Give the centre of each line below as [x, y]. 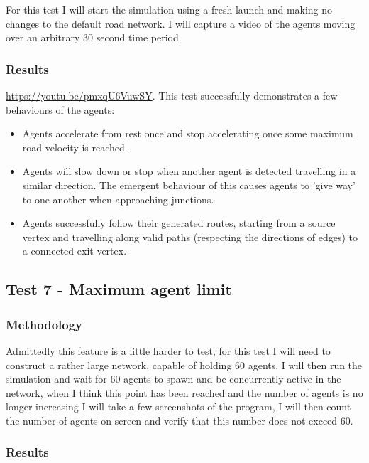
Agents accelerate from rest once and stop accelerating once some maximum [188, 133]
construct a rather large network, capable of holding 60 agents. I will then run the [184, 364]
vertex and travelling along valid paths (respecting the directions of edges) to [190, 236]
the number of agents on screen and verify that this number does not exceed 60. [180, 420]
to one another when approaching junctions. [118, 199]
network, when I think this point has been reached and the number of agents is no [184, 392]
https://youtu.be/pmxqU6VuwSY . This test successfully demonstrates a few [172, 95]
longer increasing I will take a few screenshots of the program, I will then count [178, 406]
